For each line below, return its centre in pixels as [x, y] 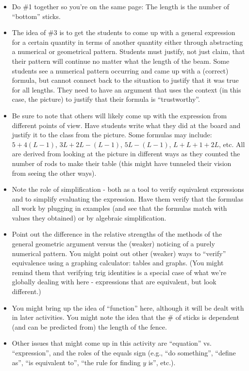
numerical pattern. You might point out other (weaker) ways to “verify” [119, 253]
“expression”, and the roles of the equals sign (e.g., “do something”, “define [124, 352]
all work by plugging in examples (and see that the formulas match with [119, 208]
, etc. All [232, 144]
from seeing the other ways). [54, 173]
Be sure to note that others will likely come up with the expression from [119, 115]
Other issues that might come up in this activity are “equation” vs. [112, 343]
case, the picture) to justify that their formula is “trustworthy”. [106, 99]
